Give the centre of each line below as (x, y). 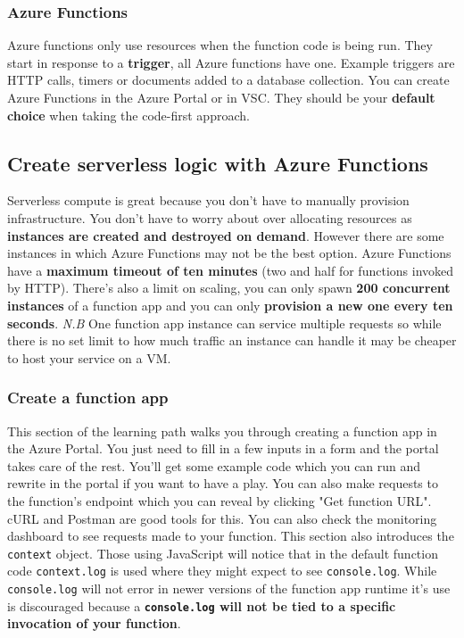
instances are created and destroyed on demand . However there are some (226, 235)
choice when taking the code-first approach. (128, 115)
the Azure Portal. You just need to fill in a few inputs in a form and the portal (223, 448)
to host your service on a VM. (89, 357)
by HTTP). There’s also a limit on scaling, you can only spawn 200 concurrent (229, 288)
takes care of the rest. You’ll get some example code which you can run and (214, 465)
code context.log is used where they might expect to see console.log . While (222, 571)
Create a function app (88, 398)
